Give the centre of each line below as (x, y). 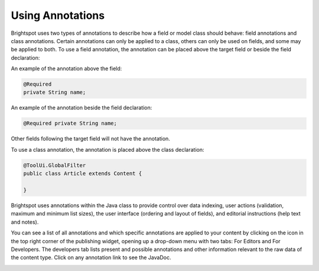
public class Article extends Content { (82, 174)
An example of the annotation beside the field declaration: (82, 108)
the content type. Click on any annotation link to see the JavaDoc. (91, 257)
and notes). (25, 222)
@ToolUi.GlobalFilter (55, 165)
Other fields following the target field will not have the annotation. (91, 139)
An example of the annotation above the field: (66, 68)
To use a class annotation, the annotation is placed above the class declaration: (108, 149)
